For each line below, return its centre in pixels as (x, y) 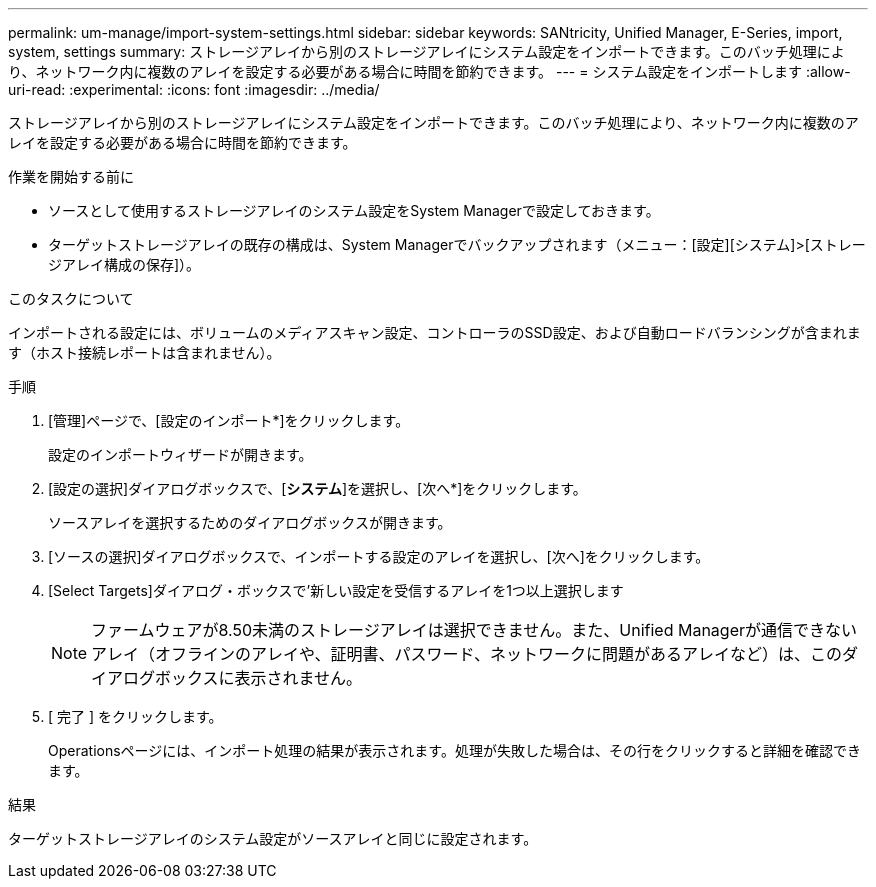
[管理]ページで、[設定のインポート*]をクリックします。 (229, 420)
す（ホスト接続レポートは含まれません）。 (144, 352)
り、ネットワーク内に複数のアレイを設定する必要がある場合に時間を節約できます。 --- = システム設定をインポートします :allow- (429, 71)
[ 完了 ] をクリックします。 (135, 716)
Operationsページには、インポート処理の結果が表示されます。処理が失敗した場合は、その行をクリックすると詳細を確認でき (454, 750)
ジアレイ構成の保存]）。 (124, 264)
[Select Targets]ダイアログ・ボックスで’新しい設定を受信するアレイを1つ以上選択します (336, 590)
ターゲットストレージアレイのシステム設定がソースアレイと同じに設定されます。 (273, 838)
